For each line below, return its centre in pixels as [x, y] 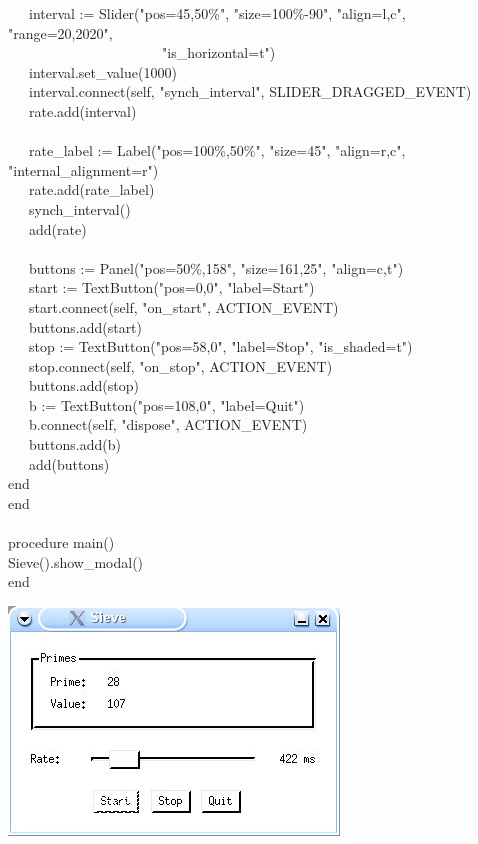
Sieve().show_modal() [76, 561]
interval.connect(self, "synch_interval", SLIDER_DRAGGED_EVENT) [250, 91]
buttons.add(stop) [83, 385]
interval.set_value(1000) [102, 71]
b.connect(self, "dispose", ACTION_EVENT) [168, 424]
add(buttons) [69, 463]
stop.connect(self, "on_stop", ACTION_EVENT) [180, 365]
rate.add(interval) [82, 110]
